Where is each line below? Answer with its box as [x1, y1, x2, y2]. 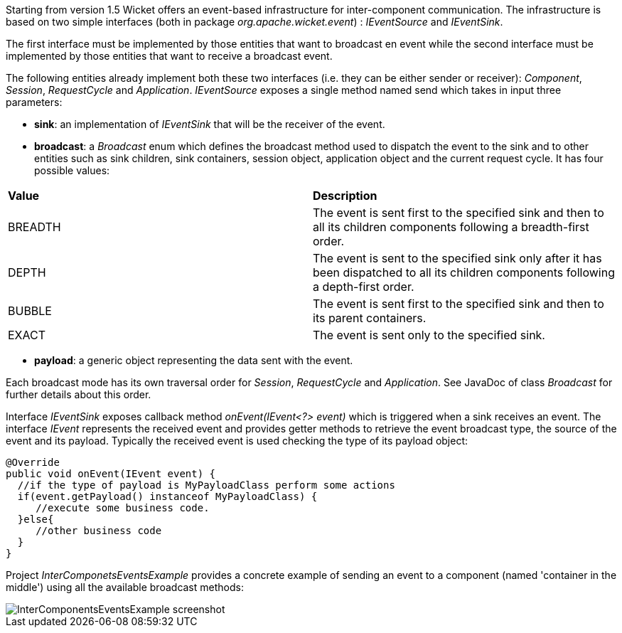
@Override [6, 457, 60, 468]
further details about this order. [6, 388, 151, 400]
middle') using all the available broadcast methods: [6, 581, 244, 593]
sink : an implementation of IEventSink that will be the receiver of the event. [34, 118, 385, 130]
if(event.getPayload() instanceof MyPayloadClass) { [17, 491, 318, 502]
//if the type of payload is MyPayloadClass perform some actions [17, 479, 395, 491]
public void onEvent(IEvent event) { [6, 468, 216, 479]
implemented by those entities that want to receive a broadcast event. [6, 50, 333, 62]
